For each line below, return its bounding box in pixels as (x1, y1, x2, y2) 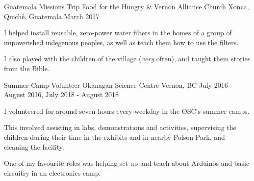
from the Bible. (4, 63, 50, 73)
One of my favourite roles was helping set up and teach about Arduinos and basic (4, 158, 250, 168)
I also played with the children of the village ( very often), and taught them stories (4, 53, 251, 64)
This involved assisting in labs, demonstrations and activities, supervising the (4, 122, 236, 132)
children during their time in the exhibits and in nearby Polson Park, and (4, 131, 225, 142)
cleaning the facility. (4, 141, 64, 152)
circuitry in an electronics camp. (4, 167, 101, 178)
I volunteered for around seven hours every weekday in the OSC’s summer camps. (4, 105, 250, 116)
